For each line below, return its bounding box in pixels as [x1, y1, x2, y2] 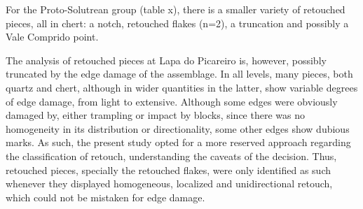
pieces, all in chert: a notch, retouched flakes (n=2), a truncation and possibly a [6, 15, 349, 30]
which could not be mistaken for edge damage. [6, 189, 205, 204]
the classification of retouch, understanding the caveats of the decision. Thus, [6, 148, 337, 163]
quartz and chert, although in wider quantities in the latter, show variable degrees [6, 80, 358, 94]
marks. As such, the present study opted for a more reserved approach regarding [6, 135, 351, 150]
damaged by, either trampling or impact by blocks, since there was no [6, 108, 305, 122]
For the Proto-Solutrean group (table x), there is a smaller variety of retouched [6, 2, 345, 16]
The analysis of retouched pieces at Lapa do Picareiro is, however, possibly [6, 52, 327, 67]
